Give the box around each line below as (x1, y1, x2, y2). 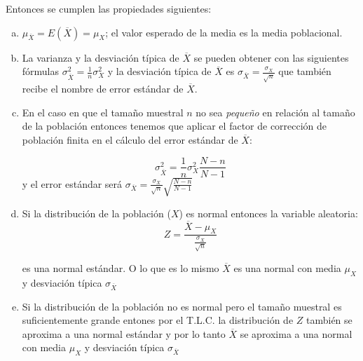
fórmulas (22, 64, 60, 79)
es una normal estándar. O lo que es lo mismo (22, 260, 219, 275)
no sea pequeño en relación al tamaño (196, 104, 355, 119)
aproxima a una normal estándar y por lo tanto (22, 326, 226, 341)
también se (306, 313, 352, 327)
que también (278, 64, 331, 79)
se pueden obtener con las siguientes (193, 50, 349, 64)
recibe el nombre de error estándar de (22, 81, 184, 96)
